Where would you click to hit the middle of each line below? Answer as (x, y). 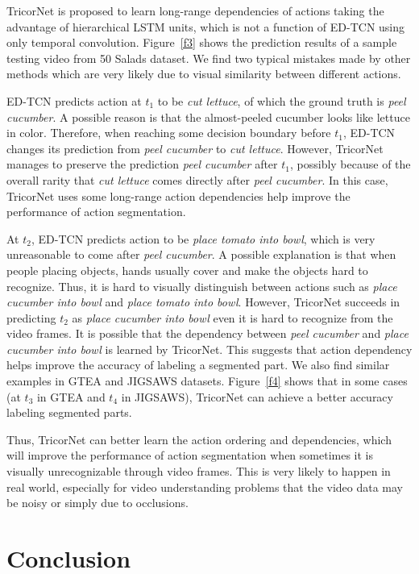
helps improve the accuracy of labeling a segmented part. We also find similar (198, 365)
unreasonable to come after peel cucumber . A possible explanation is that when (201, 254)
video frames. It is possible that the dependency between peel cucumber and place (207, 333)
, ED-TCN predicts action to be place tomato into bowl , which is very (203, 238)
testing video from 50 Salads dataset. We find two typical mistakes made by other (209, 58)
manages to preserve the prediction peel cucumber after (142, 164)
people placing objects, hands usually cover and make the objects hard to (187, 270)
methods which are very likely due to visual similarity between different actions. (204, 74)
